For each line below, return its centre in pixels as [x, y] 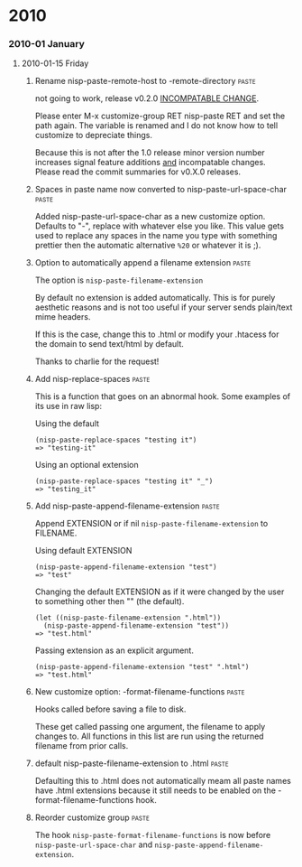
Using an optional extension [87, 465]
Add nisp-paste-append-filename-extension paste [127, 506]
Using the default [67, 424]
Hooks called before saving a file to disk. [110, 709]
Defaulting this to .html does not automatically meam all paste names [163, 781]
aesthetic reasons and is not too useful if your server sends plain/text [164, 307]
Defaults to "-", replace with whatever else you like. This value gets [160, 226]
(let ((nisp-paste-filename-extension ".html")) [128, 618]
